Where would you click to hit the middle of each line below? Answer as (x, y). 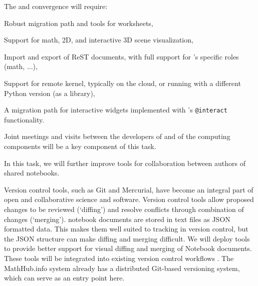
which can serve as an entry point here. (64, 278)
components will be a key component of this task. (80, 146)
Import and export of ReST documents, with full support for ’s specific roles (121, 56)
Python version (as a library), (50, 93)
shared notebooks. (32, 173)
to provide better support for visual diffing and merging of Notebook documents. (128, 248)
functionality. (24, 119)
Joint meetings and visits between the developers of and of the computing (117, 136)
